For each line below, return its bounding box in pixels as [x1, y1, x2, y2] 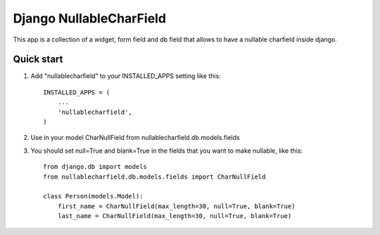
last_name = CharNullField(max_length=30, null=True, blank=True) [57, 212, 292, 220]
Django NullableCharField [13, 11, 167, 26]
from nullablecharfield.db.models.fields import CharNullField [43, 172, 266, 181]
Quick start [13, 53, 63, 65]
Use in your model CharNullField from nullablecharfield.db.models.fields [30, 134, 240, 142]
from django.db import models [43, 163, 148, 171]
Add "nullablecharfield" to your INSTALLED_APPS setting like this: [30, 72, 221, 80]
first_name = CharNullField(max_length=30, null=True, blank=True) [57, 202, 296, 210]
